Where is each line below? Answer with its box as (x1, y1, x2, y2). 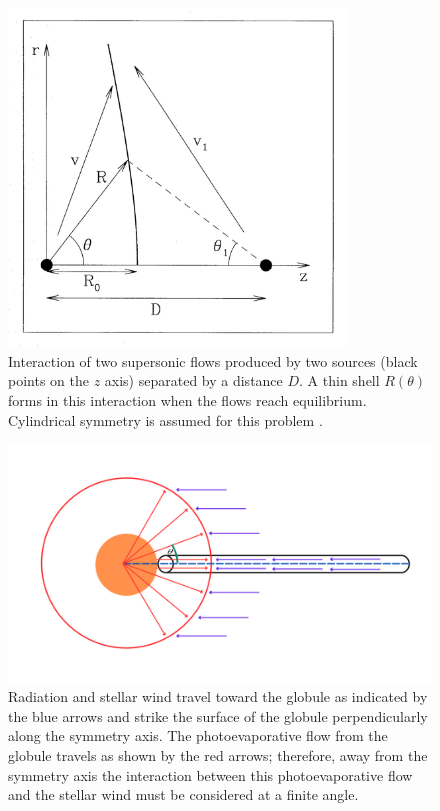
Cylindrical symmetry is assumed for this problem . (8, 409, 323, 430)
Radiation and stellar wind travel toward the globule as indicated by (8, 686, 428, 707)
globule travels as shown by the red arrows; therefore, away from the (8, 745, 428, 766)
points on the (8, 370, 89, 391)
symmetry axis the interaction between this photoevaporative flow (8, 764, 413, 785)
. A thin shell (299, 370, 380, 391)
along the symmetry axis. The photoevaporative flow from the (8, 725, 388, 746)
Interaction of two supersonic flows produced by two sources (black (8, 350, 418, 371)
